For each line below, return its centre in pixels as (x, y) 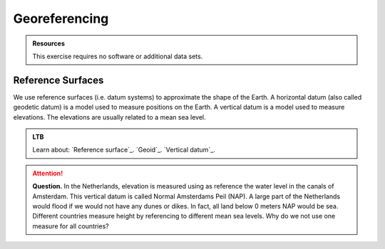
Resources (49, 43)
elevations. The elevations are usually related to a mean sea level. (109, 117)
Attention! (48, 173)
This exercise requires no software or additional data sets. (118, 56)
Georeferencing (61, 18)
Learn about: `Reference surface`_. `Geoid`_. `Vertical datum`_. (124, 150)
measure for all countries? (71, 226)
